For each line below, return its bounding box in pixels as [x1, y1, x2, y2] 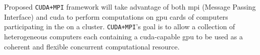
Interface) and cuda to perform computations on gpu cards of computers [4, 11, 228, 22]
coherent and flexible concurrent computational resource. [4, 41, 180, 51]
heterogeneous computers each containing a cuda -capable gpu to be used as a [4, 31, 243, 41]
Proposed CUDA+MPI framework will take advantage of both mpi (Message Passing [4, 2, 256, 12]
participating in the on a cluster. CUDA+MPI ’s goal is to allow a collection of [4, 21, 235, 32]
